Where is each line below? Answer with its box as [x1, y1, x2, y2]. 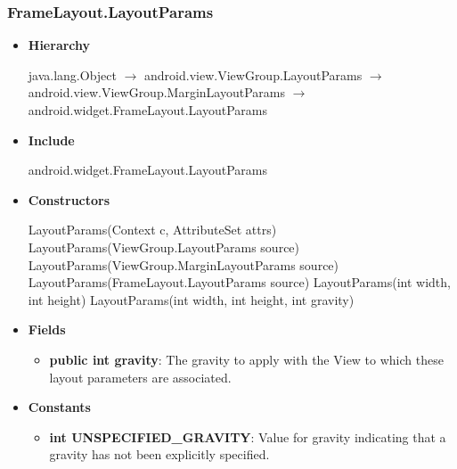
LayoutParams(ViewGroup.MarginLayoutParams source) [28, 255, 339, 274]
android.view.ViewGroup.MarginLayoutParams [28, 83, 285, 102]
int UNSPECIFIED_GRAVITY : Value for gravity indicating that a [49, 427, 446, 446]
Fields [28, 320, 66, 339]
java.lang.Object [28, 65, 117, 84]
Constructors [28, 190, 110, 209]
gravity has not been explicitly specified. [49, 445, 270, 464]
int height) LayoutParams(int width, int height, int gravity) [28, 290, 355, 309]
